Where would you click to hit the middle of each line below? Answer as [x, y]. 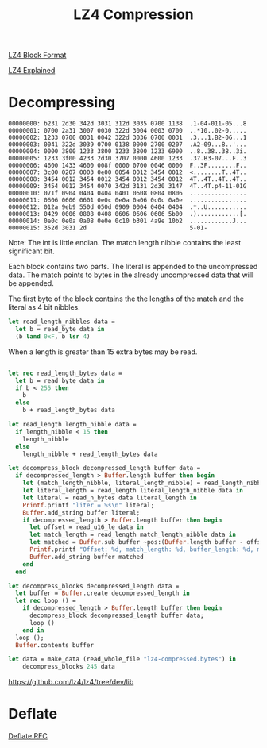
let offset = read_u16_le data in [87, 527]
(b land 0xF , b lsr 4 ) [53, 336]
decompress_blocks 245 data [69, 667]
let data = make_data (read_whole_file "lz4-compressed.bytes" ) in [122, 659]
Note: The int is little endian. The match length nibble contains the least [125, 243]
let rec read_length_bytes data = [66, 373]
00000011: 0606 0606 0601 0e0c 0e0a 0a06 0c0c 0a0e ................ [128, 200]
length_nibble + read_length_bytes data [90, 454]
